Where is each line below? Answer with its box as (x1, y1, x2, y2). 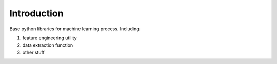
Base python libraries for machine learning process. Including (9, 26, 140, 32)
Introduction (9, 8, 64, 19)
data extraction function (22, 42, 73, 48)
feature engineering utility (22, 35, 77, 41)
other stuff (22, 49, 45, 55)
